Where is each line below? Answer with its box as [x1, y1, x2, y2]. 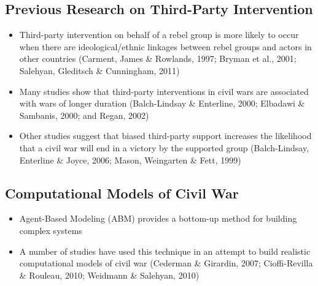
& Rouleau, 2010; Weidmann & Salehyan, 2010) [19, 268, 200, 281]
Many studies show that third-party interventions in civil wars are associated [19, 85, 309, 97]
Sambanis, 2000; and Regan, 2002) [19, 108, 149, 121]
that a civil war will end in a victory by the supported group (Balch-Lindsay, [19, 141, 309, 154]
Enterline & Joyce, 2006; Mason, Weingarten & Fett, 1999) [19, 153, 241, 166]
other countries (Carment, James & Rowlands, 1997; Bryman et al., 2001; [19, 52, 297, 65]
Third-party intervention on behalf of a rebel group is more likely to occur [19, 28, 299, 41]
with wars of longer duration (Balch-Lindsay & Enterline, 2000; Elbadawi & [19, 97, 305, 110]
